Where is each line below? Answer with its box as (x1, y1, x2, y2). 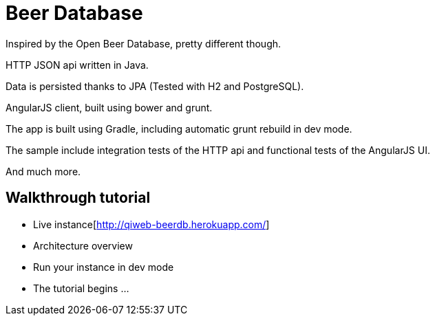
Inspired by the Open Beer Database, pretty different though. (6, 37, 282, 49)
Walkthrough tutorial (6, 189, 151, 207)
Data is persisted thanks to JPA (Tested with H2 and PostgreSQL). (6, 80, 304, 92)
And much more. (6, 165, 81, 177)
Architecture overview (33, 239, 133, 252)
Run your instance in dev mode (33, 261, 174, 273)
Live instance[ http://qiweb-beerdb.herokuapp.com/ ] (33, 218, 270, 230)
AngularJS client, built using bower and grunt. (6, 101, 213, 113)
